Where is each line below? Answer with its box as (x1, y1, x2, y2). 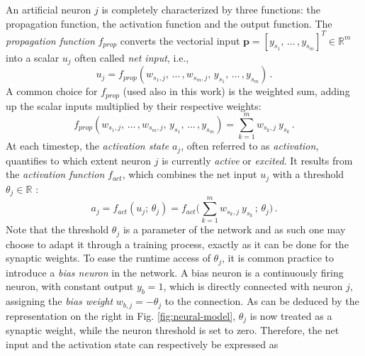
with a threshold (272, 167, 344, 182)
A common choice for (6, 84, 98, 99)
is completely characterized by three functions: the (101, 2, 321, 16)
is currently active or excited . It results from (162, 152, 353, 167)
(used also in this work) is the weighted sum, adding (123, 84, 350, 99)
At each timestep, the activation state (6, 138, 169, 153)
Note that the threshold (6, 222, 109, 237)
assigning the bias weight (6, 294, 113, 308)
